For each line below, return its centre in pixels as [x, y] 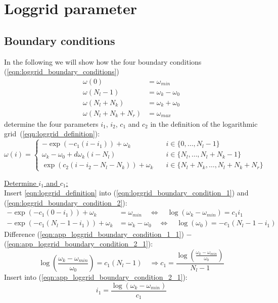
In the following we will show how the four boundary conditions [103, 61]
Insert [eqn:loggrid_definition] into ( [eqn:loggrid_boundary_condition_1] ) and [126, 193]
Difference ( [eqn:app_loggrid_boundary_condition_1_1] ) [94, 234]
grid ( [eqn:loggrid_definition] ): [52, 134]
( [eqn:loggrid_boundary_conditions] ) [62, 71]
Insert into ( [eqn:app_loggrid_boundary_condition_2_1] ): [96, 277]
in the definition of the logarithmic [204, 123]
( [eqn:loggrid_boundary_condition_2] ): [66, 202]
